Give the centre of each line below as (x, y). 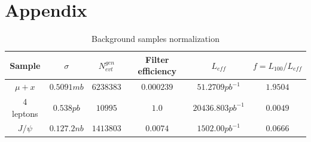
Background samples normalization (155, 39)
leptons (25, 113)
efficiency (157, 71)
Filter (157, 59)
